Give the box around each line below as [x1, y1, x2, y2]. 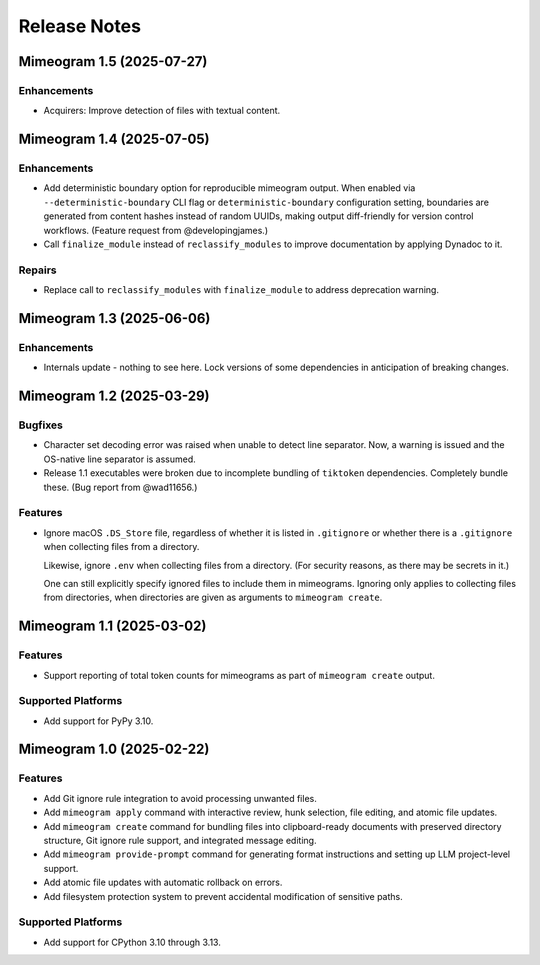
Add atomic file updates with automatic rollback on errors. [43, 876, 283, 889]
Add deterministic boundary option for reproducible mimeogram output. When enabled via [43, 182, 416, 194]
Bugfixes [18, 418, 64, 432]
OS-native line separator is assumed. [43, 453, 197, 465]
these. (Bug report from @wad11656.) [43, 481, 198, 493]
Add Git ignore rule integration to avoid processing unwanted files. [43, 792, 317, 804]
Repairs [18, 263, 57, 277]
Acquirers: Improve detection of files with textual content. [43, 105, 281, 117]
